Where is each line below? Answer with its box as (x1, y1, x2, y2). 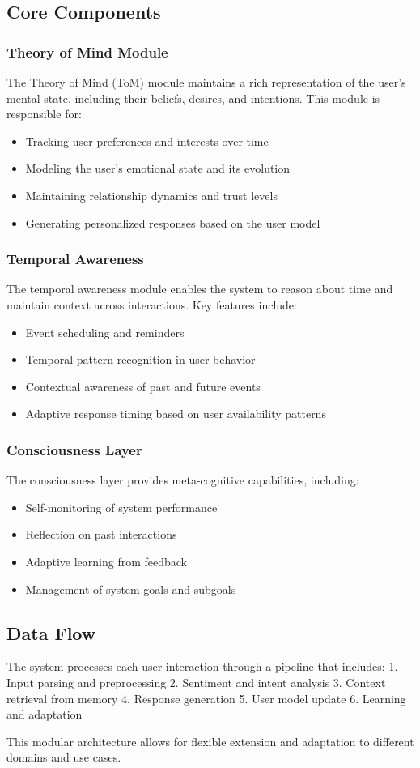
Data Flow (6, 620, 96, 645)
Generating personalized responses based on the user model (25, 214, 320, 231)
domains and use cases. (6, 749, 121, 766)
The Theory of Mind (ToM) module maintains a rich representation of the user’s (6, 74, 406, 90)
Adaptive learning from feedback (25, 553, 188, 570)
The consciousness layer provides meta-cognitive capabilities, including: (6, 471, 359, 489)
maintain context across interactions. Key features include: (6, 296, 297, 313)
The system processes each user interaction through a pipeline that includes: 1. (6, 658, 398, 675)
